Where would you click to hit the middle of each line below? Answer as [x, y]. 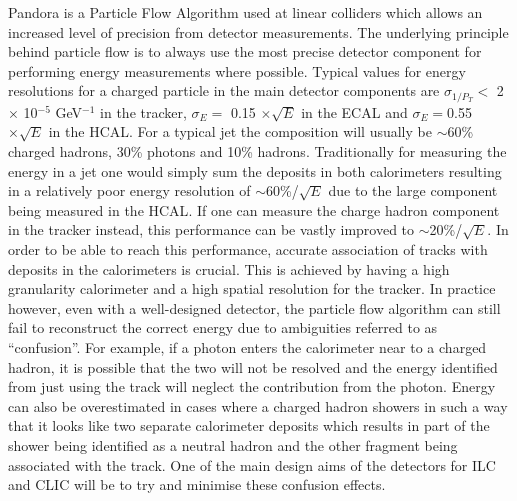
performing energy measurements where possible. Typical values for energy [237, 70]
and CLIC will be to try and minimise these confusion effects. [197, 484]
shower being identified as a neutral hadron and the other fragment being [233, 444]
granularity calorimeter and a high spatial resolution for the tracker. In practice [252, 288]
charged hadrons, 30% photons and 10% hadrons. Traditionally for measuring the [257, 151]
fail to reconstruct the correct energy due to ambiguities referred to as [223, 327]
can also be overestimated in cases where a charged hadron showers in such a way [258, 405]
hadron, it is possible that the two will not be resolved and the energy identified [253, 366]
